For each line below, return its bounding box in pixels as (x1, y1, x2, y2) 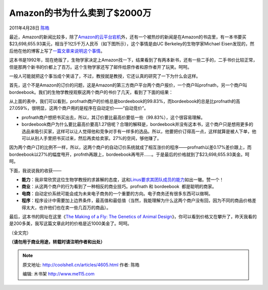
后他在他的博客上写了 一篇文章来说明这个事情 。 (9, 48, 105, 54)
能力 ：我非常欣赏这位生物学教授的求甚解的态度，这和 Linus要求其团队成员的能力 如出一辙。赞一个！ (21, 177, 224, 183)
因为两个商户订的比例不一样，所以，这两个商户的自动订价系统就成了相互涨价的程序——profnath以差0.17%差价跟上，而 (9, 144, 252, 150)
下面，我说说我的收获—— (9, 167, 62, 174)
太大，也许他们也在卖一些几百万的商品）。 (25, 204, 111, 210)
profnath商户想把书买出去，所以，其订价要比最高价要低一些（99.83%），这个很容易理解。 (21, 114, 205, 120)
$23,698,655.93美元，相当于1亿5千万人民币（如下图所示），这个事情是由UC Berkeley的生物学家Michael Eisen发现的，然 (9, 41, 255, 47)
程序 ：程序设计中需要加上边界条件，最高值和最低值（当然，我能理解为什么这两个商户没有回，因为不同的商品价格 (21, 197, 252, 203)
